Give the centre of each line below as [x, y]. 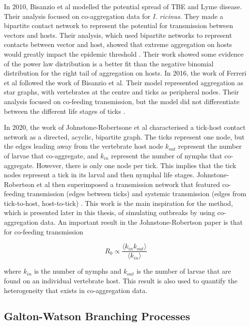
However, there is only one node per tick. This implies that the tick [136, 165]
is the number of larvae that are [184, 271]
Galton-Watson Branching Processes [97, 316]
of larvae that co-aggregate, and [51, 155]
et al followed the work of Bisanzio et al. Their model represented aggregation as [124, 82]
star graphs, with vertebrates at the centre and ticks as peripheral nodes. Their [121, 92]
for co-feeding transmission [44, 231]
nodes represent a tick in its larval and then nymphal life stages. [99, 175]
